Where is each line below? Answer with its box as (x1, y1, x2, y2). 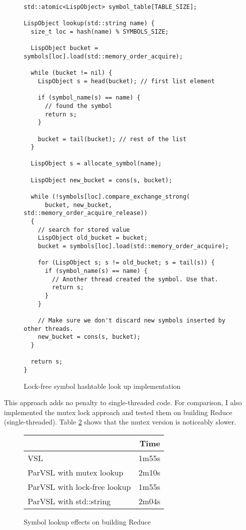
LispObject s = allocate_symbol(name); (31, 160, 162, 167)
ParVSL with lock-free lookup (28, 480, 131, 492)
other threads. (24, 325, 74, 332)
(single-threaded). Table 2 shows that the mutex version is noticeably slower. (4, 417, 236, 427)
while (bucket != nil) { (31, 69, 112, 77)
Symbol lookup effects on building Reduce (24, 516, 151, 527)
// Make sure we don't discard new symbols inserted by (38, 317, 226, 324)
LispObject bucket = (31, 45, 98, 52)
